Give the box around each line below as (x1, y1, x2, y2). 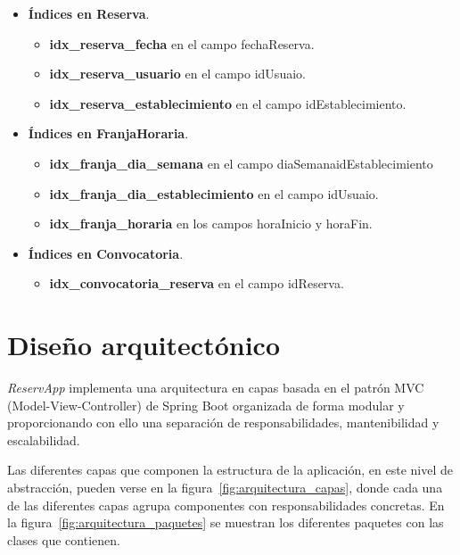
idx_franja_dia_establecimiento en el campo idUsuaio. (49, 184, 379, 203)
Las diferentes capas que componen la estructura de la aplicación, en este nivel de (7, 460, 453, 479)
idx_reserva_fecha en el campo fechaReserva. (49, 34, 315, 53)
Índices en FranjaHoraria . (28, 124, 189, 143)
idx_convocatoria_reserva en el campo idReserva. (49, 274, 344, 293)
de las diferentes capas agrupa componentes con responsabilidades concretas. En (7, 495, 445, 514)
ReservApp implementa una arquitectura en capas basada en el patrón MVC (7, 378, 424, 397)
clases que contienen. (7, 530, 120, 549)
